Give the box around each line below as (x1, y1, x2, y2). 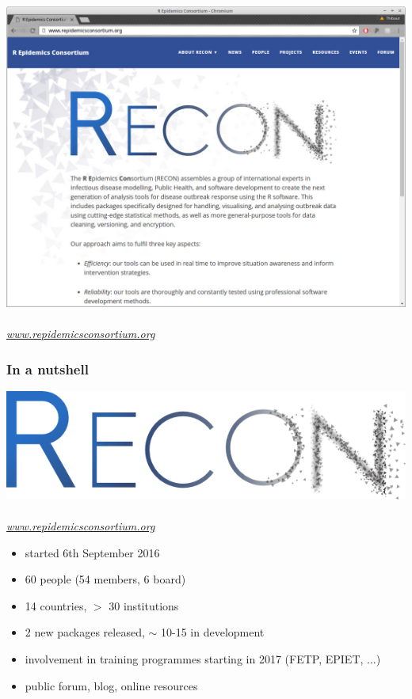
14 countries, (25, 597, 87, 614)
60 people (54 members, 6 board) (25, 571, 186, 587)
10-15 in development (161, 624, 265, 640)
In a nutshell (6, 359, 89, 378)
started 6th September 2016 (25, 544, 160, 560)
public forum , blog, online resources (25, 677, 198, 693)
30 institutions (109, 597, 179, 614)
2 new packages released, (25, 624, 145, 640)
